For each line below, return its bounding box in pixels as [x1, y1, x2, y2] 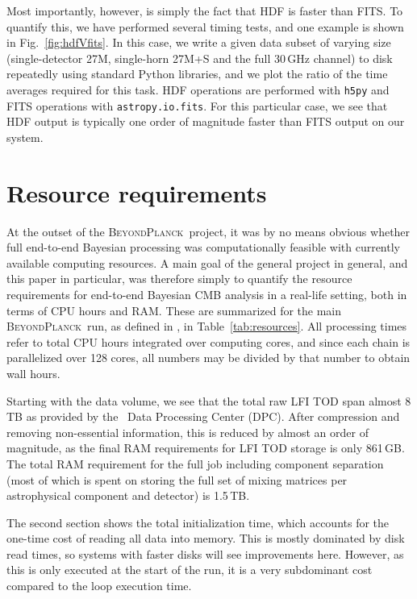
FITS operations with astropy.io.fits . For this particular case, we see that [6, 97, 388, 114]
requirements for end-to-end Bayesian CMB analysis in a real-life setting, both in [6, 285, 407, 302]
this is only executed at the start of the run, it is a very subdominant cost [6, 561, 373, 578]
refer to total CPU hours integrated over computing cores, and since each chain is [6, 333, 411, 350]
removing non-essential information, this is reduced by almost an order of [6, 423, 369, 440]
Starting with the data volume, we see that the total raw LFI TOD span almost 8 [6, 392, 411, 409]
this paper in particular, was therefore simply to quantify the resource [6, 270, 352, 287]
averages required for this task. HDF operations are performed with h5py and [6, 81, 390, 98]
